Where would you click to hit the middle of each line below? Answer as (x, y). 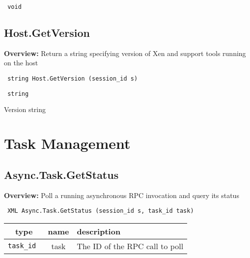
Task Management (67, 143)
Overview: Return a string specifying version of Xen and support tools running (125, 53)
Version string (25, 109)
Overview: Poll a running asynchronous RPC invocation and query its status (122, 195)
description (99, 231)
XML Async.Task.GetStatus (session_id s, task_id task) (101, 211)
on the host (21, 63)
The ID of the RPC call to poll (130, 246)
